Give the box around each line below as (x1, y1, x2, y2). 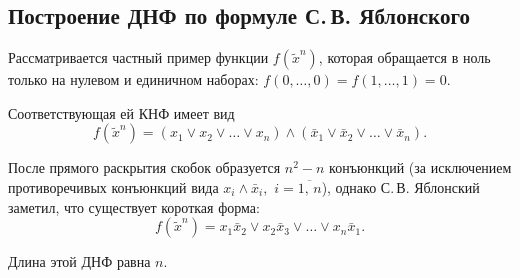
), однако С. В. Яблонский (321, 176, 480, 197)
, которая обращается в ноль (318, 47, 491, 68)
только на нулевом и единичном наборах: (8, 69, 259, 90)
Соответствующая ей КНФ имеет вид (8, 102, 235, 123)
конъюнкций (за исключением (329, 157, 512, 178)
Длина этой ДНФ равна (8, 251, 151, 272)
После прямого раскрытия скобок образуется (8, 157, 281, 178)
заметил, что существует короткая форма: (8, 196, 260, 217)
